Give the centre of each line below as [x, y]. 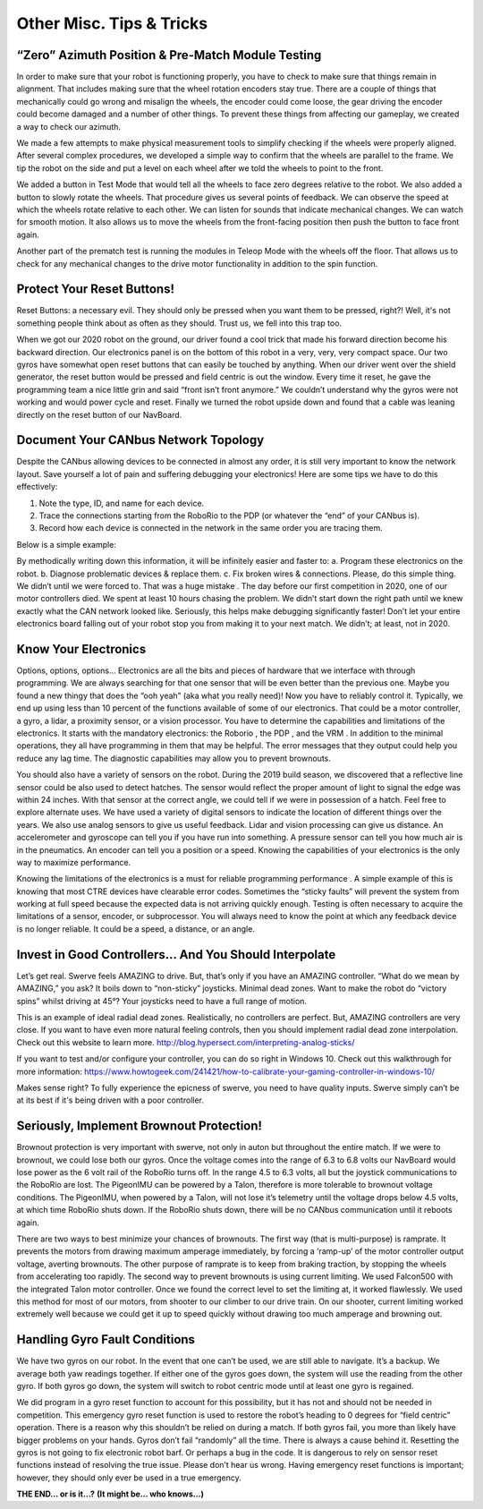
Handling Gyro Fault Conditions [106, 1339]
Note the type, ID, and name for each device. [122, 503]
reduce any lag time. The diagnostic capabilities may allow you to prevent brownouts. [174, 758]
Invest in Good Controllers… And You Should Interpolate [176, 955]
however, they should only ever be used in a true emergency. [129, 1478]
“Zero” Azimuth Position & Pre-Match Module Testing [169, 55]
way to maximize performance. [74, 862]
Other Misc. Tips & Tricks [112, 23]
